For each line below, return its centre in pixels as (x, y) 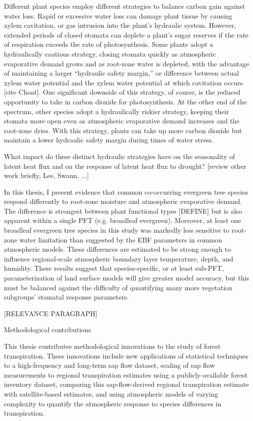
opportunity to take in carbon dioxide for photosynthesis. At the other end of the (126, 101)
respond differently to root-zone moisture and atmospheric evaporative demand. (123, 201)
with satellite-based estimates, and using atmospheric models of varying (111, 393)
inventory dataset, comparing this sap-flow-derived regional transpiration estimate (126, 384)
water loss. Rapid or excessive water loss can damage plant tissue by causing (118, 15)
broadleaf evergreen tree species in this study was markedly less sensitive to (117, 230)
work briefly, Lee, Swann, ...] (47, 175)
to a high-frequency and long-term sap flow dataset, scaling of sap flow (109, 365)
